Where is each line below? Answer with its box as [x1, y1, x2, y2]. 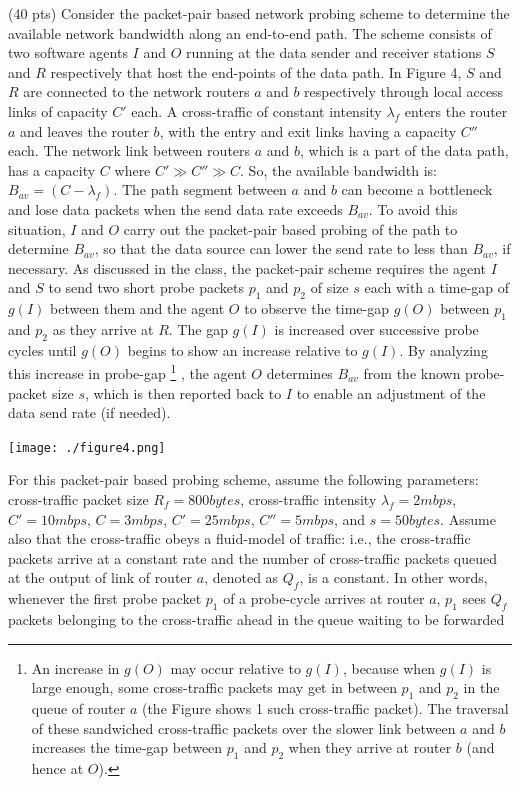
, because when [342, 657, 436, 678]
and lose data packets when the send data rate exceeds [8, 198, 343, 219]
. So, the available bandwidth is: [240, 159, 437, 180]
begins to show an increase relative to [127, 339, 358, 360]
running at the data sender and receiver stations [186, 42, 482, 63]
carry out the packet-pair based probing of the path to [123, 218, 458, 239]
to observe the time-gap [244, 298, 389, 319]
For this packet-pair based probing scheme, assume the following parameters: [8, 469, 479, 490]
